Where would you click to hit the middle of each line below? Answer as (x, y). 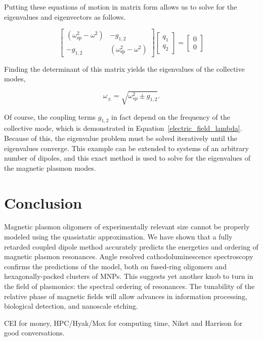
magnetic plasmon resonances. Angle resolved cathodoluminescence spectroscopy (129, 256)
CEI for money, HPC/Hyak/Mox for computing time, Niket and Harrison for (123, 323)
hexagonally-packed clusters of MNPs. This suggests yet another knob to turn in (129, 276)
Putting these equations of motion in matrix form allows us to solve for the (121, 7)
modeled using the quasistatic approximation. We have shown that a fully (118, 237)
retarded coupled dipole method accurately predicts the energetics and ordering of (131, 246)
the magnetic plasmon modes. (50, 167)
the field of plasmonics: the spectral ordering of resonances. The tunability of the (129, 286)
